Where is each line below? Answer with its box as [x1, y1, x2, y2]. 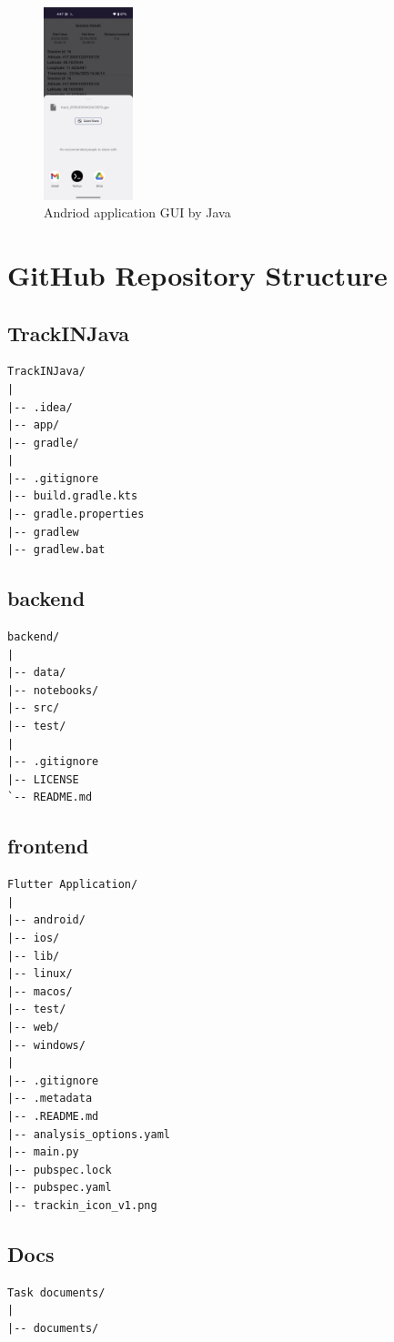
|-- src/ [7, 701, 60, 715]
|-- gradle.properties [7, 508, 145, 521]
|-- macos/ [7, 984, 73, 998]
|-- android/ [7, 913, 86, 927]
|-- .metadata [7, 1092, 93, 1105]
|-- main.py [7, 1145, 79, 1159]
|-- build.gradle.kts [7, 489, 138, 503]
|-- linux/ [7, 967, 73, 981]
